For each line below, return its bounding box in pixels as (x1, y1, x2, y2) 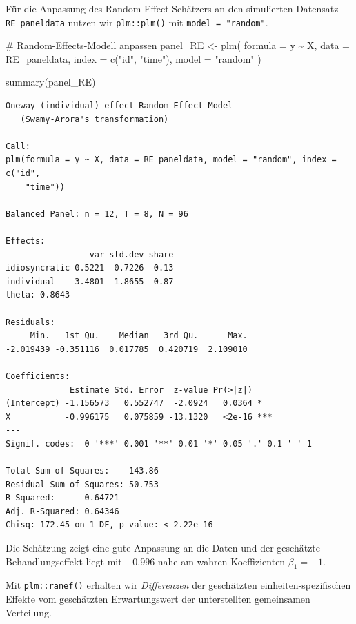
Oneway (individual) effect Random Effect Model (6, 101, 233, 111)
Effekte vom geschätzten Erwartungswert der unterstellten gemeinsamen (6, 592, 310, 606)
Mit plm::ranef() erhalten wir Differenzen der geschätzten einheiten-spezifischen (6, 578, 351, 592)
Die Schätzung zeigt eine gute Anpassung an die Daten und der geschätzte (6, 540, 321, 555)
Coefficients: (6, 371, 70, 381)
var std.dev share (89, 249, 174, 260)
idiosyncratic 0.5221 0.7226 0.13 (6, 263, 174, 273)
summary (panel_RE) (6, 75, 96, 89)
